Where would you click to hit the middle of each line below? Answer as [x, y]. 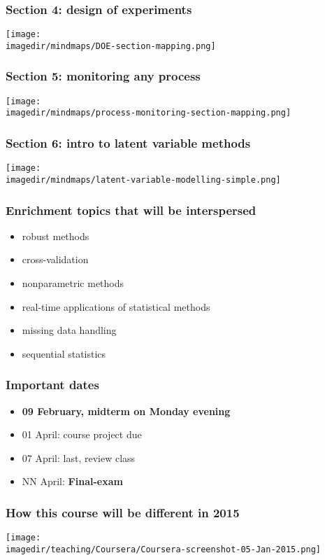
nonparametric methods [73, 283]
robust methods [56, 236]
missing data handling [69, 330]
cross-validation [55, 259]
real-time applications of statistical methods [116, 306]
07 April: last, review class [79, 457]
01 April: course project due [82, 434]
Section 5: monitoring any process [103, 76]
